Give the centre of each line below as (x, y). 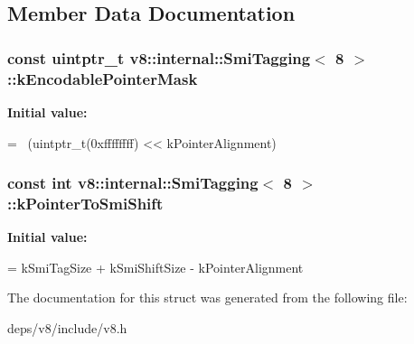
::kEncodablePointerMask (103, 78)
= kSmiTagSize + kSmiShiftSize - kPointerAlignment (155, 267)
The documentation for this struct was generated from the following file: (207, 298)
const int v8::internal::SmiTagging (133, 183)
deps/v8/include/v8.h (67, 328)
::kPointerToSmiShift (85, 203)
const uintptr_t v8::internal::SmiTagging (159, 57)
